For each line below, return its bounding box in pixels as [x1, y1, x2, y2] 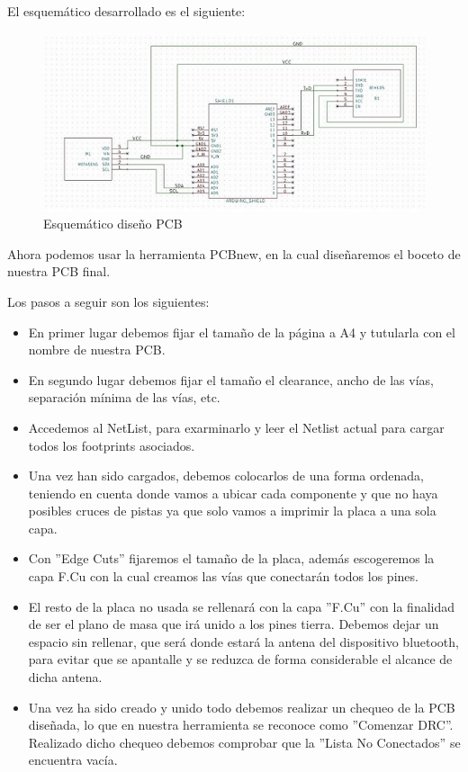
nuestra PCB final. [7, 262, 111, 281]
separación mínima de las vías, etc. [28, 388, 220, 407]
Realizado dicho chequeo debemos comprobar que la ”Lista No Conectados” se [28, 732, 461, 751]
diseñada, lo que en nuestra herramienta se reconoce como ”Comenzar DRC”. [28, 715, 454, 734]
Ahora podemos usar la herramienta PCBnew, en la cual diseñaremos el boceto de [7, 244, 461, 263]
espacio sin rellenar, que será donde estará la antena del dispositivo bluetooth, [28, 632, 459, 651]
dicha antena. [28, 668, 103, 687]
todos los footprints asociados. [28, 435, 195, 454]
